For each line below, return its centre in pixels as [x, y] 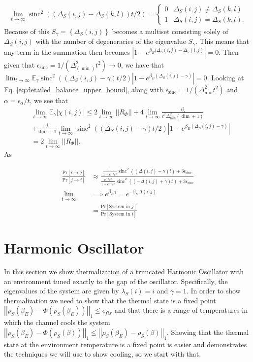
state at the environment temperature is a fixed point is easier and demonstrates [126, 344]
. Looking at [225, 77]
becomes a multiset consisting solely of [170, 31]
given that [19, 64]
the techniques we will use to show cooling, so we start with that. [103, 354]
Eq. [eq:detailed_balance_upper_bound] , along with [84, 89]
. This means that [222, 41]
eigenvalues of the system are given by [62, 291]
